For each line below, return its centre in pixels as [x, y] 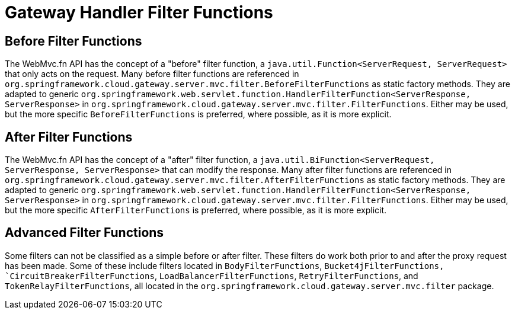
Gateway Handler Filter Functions [139, 12]
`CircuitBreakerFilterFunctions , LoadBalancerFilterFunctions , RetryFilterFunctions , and [212, 275]
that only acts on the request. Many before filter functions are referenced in [152, 74]
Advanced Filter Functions [84, 233]
